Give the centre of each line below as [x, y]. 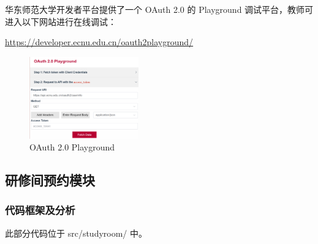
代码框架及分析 [40, 210]
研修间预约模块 [50, 180]
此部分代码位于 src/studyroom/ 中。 [76, 233]
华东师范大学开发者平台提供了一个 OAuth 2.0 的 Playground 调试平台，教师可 [159, 9]
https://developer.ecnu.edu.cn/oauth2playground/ [99, 42]
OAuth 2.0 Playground [72, 147]
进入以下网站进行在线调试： [61, 21]
